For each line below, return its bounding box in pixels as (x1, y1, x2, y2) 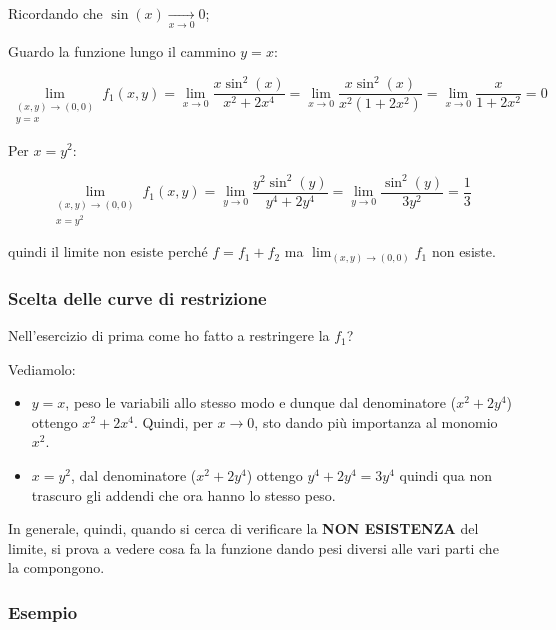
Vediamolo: (8, 358, 76, 379)
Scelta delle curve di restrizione (8, 285, 267, 310)
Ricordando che (8, 3, 103, 23)
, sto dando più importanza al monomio (254, 411, 498, 432)
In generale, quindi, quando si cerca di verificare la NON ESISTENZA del (8, 518, 479, 539)
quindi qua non (399, 465, 493, 486)
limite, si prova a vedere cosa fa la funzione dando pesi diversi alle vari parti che (8, 537, 499, 558)
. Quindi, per (133, 411, 213, 432)
